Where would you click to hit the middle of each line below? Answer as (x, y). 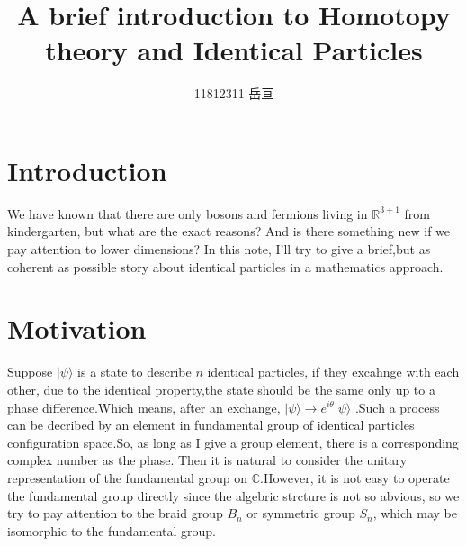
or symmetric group (301, 513)
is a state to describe (134, 372)
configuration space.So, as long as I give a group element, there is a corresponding (233, 442)
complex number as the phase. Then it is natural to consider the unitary (207, 460)
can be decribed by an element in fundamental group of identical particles (211, 425)
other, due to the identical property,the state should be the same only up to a (221, 389)
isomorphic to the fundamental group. (112, 530)
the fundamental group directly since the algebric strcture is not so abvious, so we (233, 495)
